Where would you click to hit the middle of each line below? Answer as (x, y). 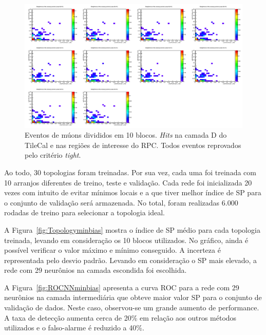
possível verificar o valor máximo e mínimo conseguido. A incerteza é (112, 250)
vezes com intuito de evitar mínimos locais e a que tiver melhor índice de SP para (133, 192)
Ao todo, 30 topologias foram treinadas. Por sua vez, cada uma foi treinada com (130, 172)
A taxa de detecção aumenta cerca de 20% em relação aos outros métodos (120, 317)
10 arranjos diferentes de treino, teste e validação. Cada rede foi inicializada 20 (128, 182)
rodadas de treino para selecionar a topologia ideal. (84, 212)
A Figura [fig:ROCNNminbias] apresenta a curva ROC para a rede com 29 (122, 287)
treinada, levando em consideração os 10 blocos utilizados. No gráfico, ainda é (126, 240)
